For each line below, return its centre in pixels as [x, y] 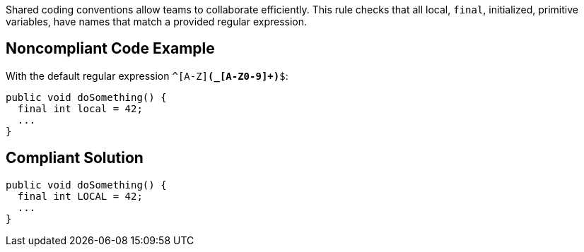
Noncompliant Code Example [110, 49]
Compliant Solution [75, 158]
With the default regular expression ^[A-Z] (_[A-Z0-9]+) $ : [147, 76]
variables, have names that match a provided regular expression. [157, 22]
